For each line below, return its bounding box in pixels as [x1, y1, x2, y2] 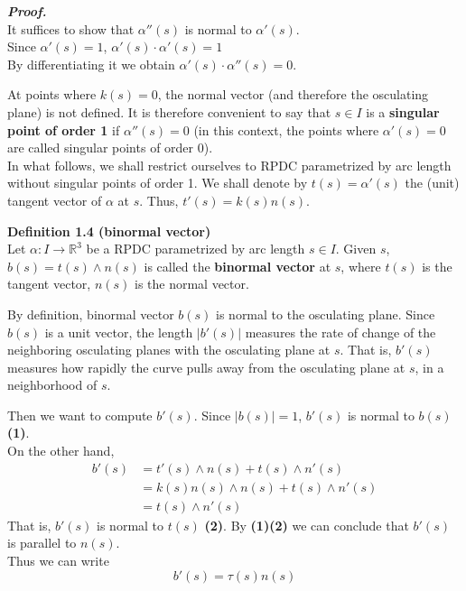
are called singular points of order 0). [7, 138, 213, 157]
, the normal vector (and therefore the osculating [157, 85, 429, 104]
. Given [335, 239, 377, 258]
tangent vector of [7, 190, 102, 209]
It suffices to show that [7, 19, 135, 38]
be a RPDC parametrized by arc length [86, 239, 305, 258]
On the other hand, [7, 441, 115, 460]
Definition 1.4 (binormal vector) [7, 221, 211, 240]
